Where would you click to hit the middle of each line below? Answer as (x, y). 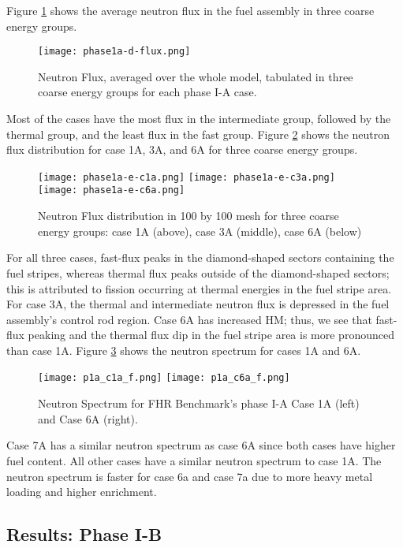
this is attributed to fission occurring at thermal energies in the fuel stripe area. (199, 288)
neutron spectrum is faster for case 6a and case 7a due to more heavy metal (190, 476)
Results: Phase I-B (84, 534)
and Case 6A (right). (88, 418)
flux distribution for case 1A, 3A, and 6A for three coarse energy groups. (182, 149)
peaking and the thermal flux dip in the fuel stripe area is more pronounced (211, 335)
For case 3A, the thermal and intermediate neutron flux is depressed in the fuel (198, 304)
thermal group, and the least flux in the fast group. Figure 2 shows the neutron (198, 134)
